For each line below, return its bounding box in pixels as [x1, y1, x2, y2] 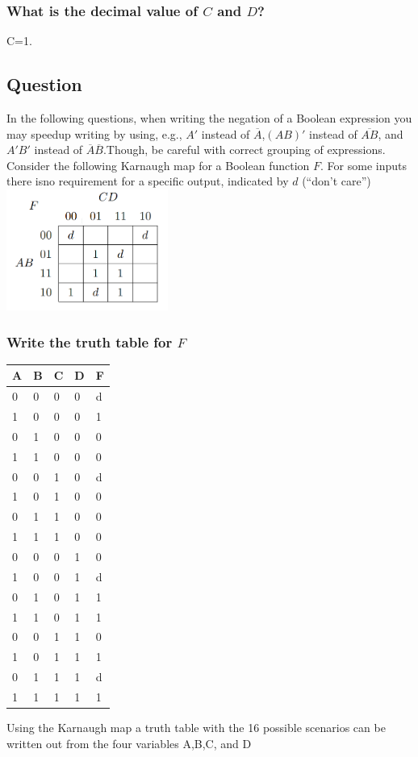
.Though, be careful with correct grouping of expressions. [102, 141, 386, 158]
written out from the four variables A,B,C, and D [6, 734, 252, 751]
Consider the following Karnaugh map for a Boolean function [6, 156, 310, 173]
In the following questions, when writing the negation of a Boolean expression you [6, 110, 412, 127]
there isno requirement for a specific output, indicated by [6, 173, 289, 189]
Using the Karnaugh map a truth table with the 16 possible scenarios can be [6, 718, 386, 735]
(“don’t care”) [302, 173, 371, 189]
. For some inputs [320, 156, 407, 173]
